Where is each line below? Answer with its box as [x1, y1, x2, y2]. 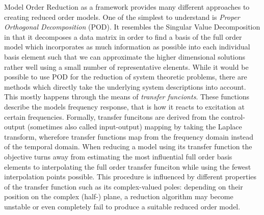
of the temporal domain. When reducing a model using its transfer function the [4, 141, 252, 152]
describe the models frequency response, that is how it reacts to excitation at [4, 101, 245, 112]
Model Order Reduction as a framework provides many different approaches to [4, 2, 250, 12]
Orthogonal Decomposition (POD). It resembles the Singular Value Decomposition [4, 21, 260, 32]
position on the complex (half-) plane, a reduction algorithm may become [4, 191, 233, 202]
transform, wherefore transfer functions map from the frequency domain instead [4, 131, 254, 142]
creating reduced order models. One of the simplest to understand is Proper [4, 11, 240, 22]
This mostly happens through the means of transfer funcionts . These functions [4, 91, 250, 102]
